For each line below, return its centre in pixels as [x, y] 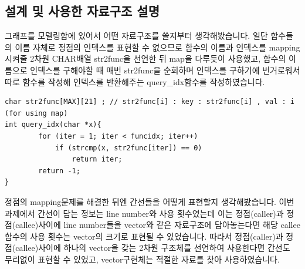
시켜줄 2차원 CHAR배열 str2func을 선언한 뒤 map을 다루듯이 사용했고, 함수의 [145, 58]
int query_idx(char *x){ [53, 125]
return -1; [59, 171]
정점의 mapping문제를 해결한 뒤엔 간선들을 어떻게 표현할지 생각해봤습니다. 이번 [150, 201]
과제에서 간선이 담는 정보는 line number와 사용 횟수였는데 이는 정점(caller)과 [144, 213]
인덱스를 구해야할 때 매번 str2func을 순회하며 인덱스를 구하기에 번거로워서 [165, 70]
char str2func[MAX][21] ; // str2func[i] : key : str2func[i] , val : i [150, 102]
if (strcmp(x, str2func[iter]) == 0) [128, 148]
